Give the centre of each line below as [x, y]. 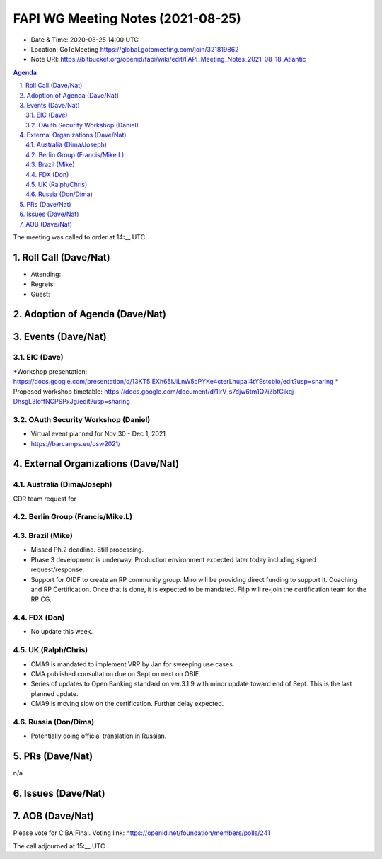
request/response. [58, 569]
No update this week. [62, 632]
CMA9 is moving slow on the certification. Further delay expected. [127, 704]
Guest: [40, 294]
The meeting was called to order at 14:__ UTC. [80, 237]
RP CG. [41, 599]
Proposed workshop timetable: [58, 391]
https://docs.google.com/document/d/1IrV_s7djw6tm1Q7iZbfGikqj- [200, 391]
